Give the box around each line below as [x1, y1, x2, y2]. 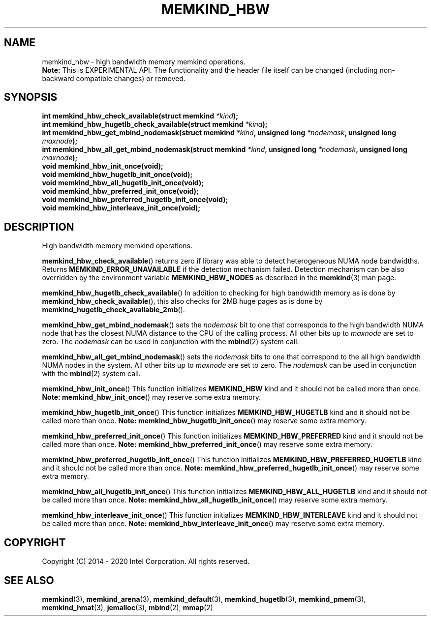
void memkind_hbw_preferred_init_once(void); [42, 187, 199, 196]
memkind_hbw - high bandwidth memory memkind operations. [42, 57, 246, 66]
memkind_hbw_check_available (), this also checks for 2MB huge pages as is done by [42, 297, 323, 306]
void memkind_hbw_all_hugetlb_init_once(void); [42, 178, 204, 187]
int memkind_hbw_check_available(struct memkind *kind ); [42, 112, 238, 120]
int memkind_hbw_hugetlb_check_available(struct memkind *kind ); [42, 120, 268, 129]
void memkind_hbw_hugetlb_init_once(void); [42, 170, 193, 179]
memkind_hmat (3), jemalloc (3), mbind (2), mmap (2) [42, 603, 213, 612]
